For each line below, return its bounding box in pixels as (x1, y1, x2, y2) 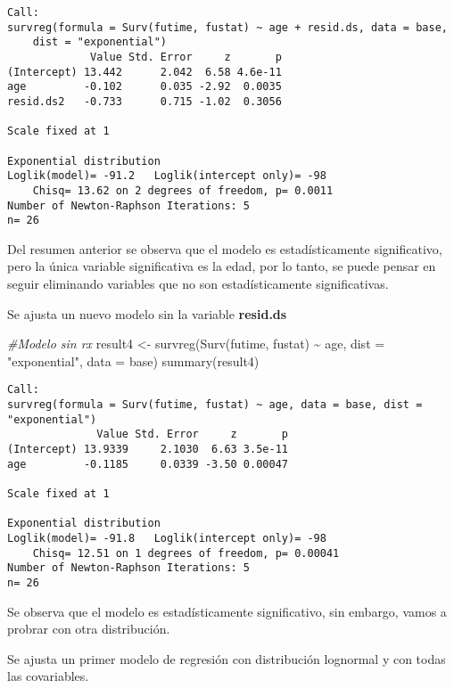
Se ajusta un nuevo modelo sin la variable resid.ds (7, 304, 287, 323)
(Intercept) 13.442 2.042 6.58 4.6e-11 (7, 65, 282, 78)
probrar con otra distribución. (7, 619, 170, 638)
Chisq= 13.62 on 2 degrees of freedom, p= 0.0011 (32, 184, 334, 197)
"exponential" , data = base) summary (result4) (7, 351, 260, 370)
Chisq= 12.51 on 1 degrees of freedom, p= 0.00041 (32, 546, 340, 560)
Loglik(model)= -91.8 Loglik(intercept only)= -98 (7, 531, 326, 545)
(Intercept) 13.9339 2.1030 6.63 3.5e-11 (7, 443, 288, 456)
